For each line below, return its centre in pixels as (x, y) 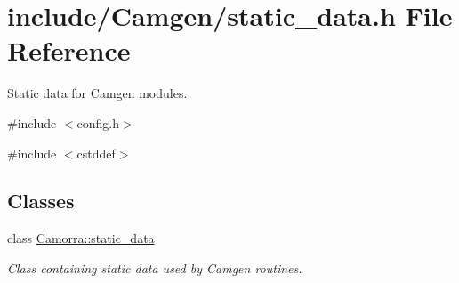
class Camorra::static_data (81, 238)
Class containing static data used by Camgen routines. (155, 267)
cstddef (96, 153)
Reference (69, 50)
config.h (98, 122)
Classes (41, 201)
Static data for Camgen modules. (97, 93)
